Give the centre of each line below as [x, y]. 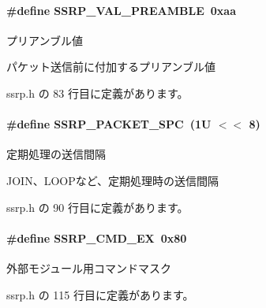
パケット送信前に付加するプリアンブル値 [111, 67]
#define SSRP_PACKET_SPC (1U [109, 124]
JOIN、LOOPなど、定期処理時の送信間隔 [113, 180]
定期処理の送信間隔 [56, 154]
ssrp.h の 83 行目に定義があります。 [97, 93]
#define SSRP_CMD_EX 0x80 [97, 237]
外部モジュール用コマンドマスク [89, 267]
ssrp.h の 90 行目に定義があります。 [97, 207]
